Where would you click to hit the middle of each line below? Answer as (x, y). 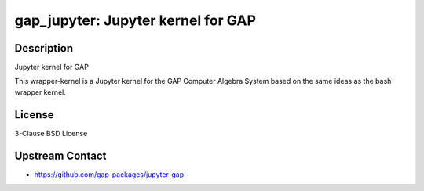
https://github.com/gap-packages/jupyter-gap (109, 174)
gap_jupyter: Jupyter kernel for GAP (135, 20)
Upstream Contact (60, 155)
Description (44, 48)
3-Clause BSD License (51, 133)
